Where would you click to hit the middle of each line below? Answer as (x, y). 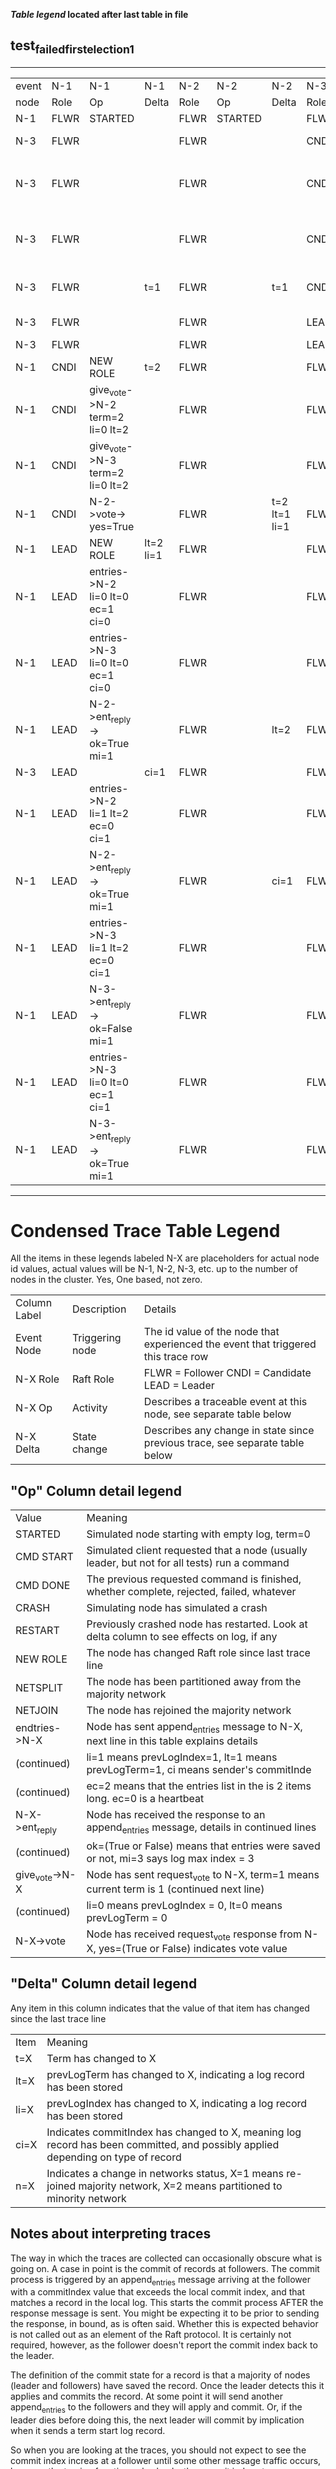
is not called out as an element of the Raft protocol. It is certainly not (151, 2335)
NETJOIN (37, 1711)
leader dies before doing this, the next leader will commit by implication (157, 2420)
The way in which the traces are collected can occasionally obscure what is (166, 2258)
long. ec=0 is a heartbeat (145, 1799)
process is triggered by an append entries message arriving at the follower (160, 2280)
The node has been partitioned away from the (194, 1682)
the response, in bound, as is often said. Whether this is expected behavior (164, 2324)
